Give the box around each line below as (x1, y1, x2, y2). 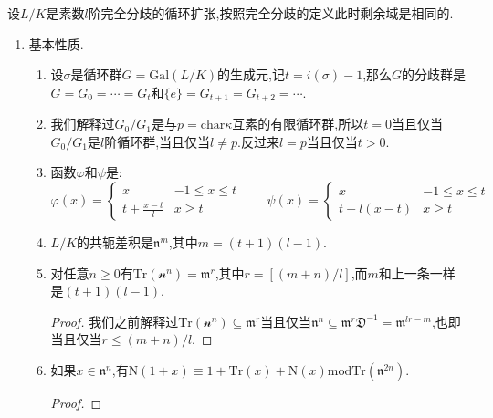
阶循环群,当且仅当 (104, 131, 211, 151)
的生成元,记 (217, 65, 285, 84)
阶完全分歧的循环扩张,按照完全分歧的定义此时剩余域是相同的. (88, 4, 454, 22)
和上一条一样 (378, 263, 456, 282)
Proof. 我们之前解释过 (50, 311, 179, 330)
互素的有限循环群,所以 (232, 114, 364, 133)
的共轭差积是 (77, 233, 154, 252)
